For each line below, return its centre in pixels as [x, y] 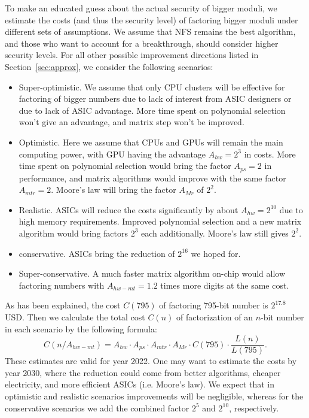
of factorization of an [214, 316]
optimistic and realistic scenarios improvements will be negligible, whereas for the [154, 396]
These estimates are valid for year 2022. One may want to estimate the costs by [151, 361]
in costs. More [270, 154]
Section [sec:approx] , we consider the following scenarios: [109, 66]
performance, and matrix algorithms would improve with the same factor [152, 178]
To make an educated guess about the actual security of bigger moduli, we [141, 8]
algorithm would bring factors [74, 233]
